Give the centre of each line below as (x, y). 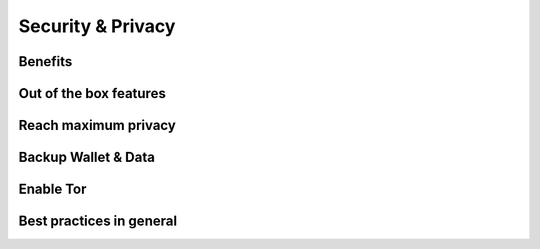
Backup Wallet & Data (86, 157)
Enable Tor (52, 189)
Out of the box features (92, 93)
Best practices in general (98, 221)
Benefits (45, 61)
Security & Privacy (97, 26)
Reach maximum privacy (97, 125)
